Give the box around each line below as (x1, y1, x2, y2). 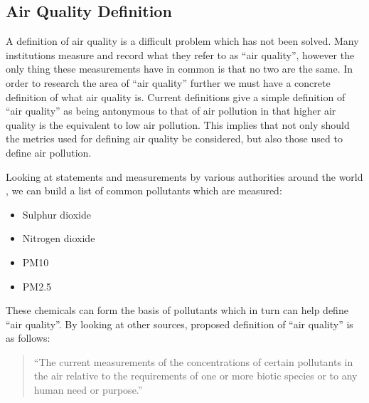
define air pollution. (6, 145, 92, 159)
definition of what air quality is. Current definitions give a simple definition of (6, 89, 346, 104)
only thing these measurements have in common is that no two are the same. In (6, 61, 353, 76)
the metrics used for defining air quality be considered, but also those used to (6, 131, 343, 146)
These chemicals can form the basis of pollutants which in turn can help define (6, 303, 348, 318)
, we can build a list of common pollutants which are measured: (6, 183, 282, 198)
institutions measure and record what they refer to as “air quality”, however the (6, 47, 355, 62)
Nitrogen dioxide (22, 231, 95, 246)
